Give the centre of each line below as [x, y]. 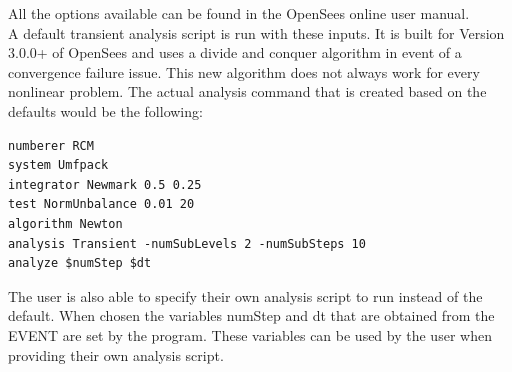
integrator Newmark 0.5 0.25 [105, 184]
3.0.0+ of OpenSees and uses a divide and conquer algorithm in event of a [235, 52]
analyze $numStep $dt [80, 263]
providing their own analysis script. [116, 354]
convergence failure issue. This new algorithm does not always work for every [244, 71]
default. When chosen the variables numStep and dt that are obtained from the [251, 315]
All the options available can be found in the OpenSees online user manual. [239, 13]
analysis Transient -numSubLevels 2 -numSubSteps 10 [187, 243]
